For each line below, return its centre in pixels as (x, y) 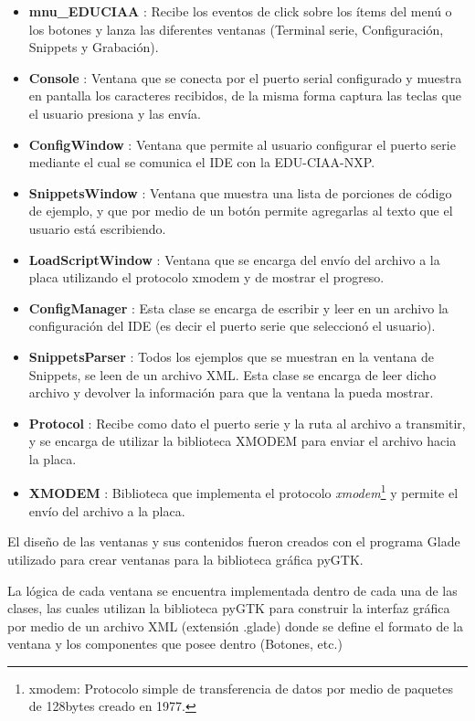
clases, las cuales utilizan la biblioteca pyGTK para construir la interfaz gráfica (229, 608)
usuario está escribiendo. (97, 228)
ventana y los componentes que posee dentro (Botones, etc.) (175, 644)
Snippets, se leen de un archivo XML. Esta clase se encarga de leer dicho (232, 374)
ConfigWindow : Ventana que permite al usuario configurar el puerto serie (242, 144)
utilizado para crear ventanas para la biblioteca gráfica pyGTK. (185, 559)
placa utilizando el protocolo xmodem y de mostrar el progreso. (206, 277)
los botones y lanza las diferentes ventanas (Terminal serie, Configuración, (236, 29)
